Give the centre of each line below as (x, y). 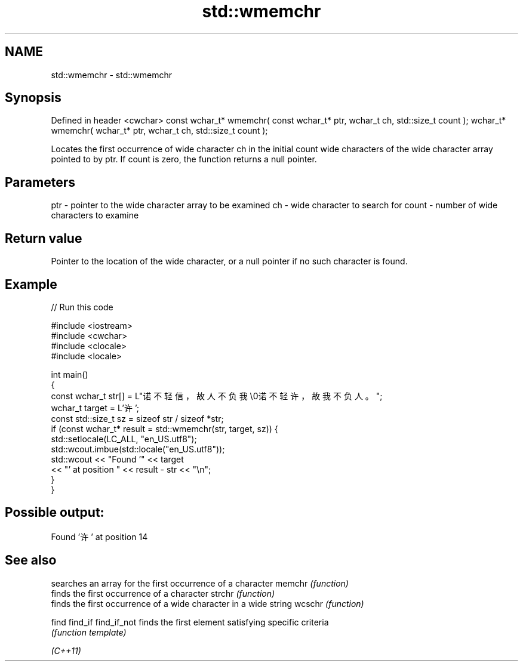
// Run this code (82, 307)
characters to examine (95, 215)
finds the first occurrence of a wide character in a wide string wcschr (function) (207, 603)
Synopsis (33, 98)
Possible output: (55, 513)
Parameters (40, 182)
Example (31, 284)
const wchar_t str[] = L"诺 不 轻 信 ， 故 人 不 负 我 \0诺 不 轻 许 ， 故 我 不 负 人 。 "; (217, 396)
